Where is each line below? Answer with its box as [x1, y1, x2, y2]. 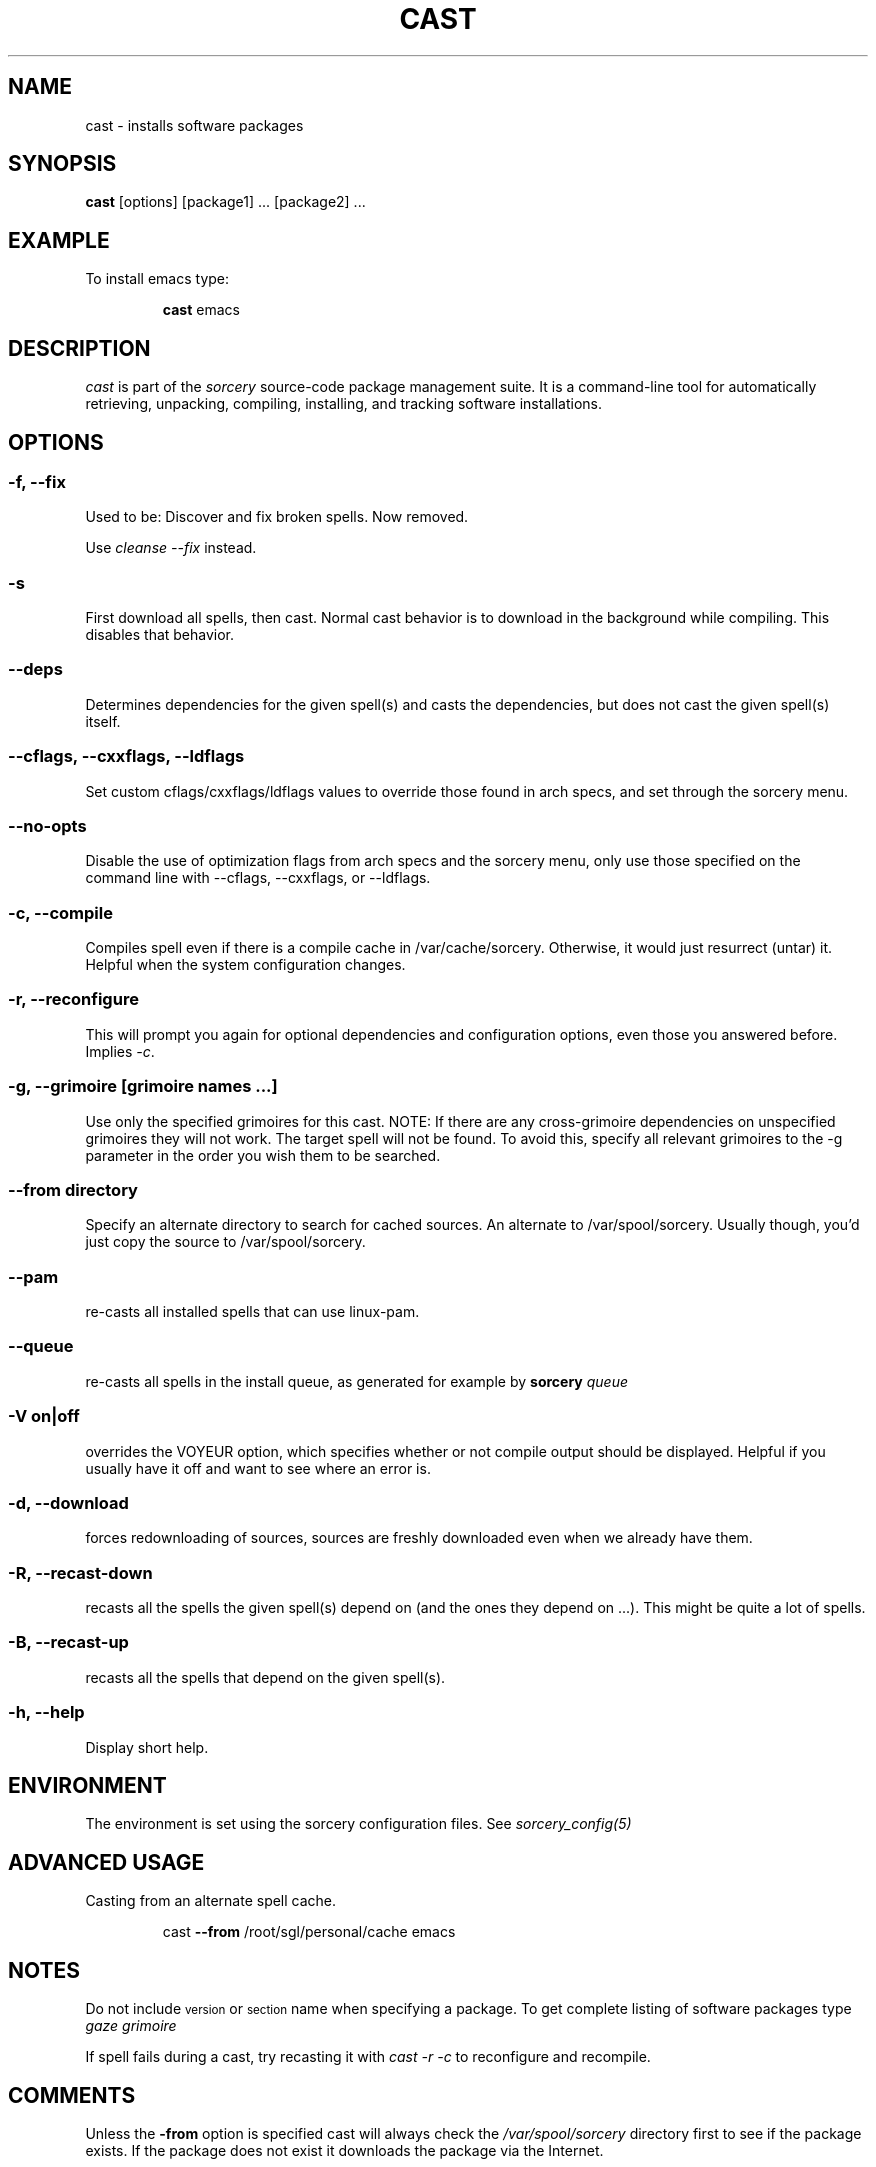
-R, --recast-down [8, 1562, 153, 1583]
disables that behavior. [85, 626, 235, 644]
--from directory [8, 1179, 138, 1200]
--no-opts [8, 815, 87, 836]
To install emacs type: [85, 270, 230, 288]
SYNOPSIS [8, 151, 117, 177]
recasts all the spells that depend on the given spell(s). [85, 1668, 446, 1686]
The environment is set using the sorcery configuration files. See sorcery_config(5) [85, 1815, 632, 1833]
